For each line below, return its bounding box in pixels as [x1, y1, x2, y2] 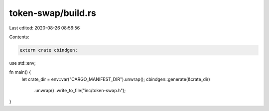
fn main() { [9, 69, 31, 75]
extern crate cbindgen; [19, 47, 78, 53]
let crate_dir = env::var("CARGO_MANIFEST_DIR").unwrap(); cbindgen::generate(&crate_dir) [21, 76, 210, 82]
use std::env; [9, 60, 36, 66]
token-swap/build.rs [9, 7, 97, 18]
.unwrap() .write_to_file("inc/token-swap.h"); [34, 88, 126, 94]
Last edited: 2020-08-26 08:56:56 [9, 25, 80, 31]
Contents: [9, 34, 29, 40]
